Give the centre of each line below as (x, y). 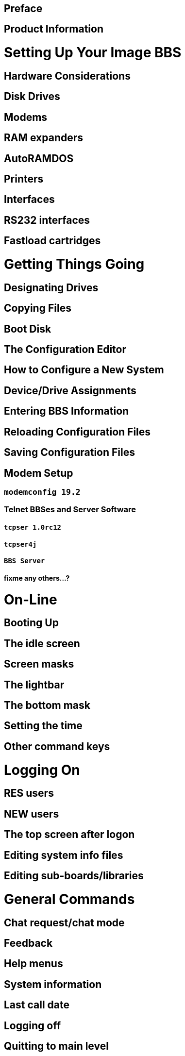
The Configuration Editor (65, 350)
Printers (24, 179)
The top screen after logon (69, 835)
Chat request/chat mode (64, 922)
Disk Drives (32, 97)
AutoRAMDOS (39, 158)
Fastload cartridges (52, 241)
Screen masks (39, 664)
